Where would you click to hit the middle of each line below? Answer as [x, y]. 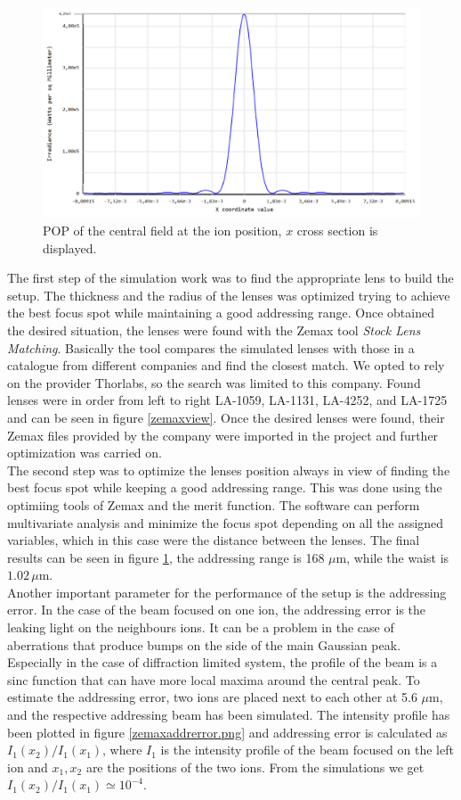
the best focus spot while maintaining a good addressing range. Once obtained [221, 313]
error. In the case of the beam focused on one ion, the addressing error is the [217, 610]
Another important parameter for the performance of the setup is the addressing [227, 592]
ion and [28, 767]
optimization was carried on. [85, 453]
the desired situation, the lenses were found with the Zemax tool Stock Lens [214, 330]
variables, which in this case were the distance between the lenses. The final [214, 540]
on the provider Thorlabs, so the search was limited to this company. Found [214, 382]
